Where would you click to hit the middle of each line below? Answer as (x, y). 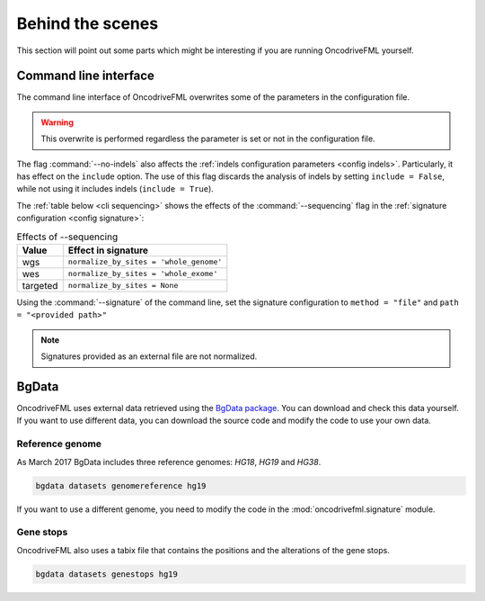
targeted (40, 285)
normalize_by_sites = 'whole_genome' (145, 262)
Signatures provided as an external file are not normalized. (149, 356)
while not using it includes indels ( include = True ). (115, 189)
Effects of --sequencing (67, 237)
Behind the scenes (88, 23)
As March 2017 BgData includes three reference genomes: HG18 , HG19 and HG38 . (169, 462)
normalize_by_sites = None (123, 286)
